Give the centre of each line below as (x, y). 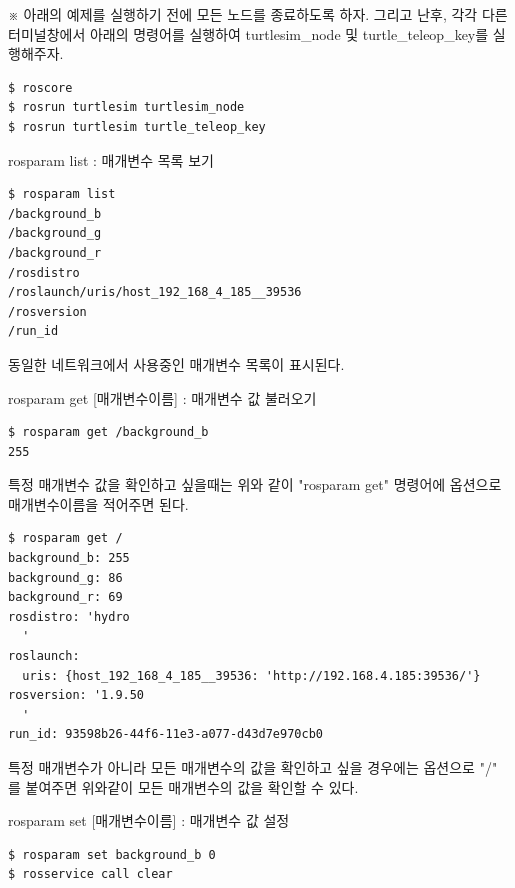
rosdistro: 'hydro (69, 616)
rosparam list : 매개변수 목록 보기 (111, 159)
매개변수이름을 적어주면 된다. (98, 503)
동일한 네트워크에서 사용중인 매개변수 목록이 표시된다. (176, 363)
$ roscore (40, 87)
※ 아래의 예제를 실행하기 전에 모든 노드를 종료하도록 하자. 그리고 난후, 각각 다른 (258, 14)
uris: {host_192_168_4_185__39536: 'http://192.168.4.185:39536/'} (251, 675)
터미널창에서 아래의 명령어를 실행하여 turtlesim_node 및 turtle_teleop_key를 (248, 33)
